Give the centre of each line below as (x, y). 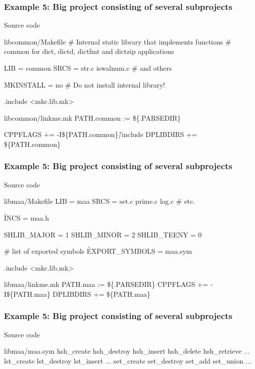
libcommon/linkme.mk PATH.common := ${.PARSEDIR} (92, 117)
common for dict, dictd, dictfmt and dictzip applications (89, 51)
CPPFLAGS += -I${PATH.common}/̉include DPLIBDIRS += (101, 134)
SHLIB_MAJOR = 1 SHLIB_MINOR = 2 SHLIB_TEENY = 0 (103, 234)
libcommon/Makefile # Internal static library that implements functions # (118, 41)
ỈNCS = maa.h (26, 217)
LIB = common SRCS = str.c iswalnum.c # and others (88, 68)
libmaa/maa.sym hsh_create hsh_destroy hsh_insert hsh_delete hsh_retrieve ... (127, 351)
